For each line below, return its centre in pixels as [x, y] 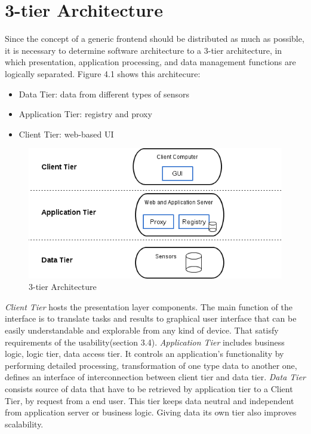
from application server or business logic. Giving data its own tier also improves [151, 412]
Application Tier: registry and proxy [85, 114]
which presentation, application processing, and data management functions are [150, 62]
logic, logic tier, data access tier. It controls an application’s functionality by [144, 354]
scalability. [24, 424]
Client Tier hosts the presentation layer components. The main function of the [149, 306]
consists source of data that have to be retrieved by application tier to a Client [149, 388]
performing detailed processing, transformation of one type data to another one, [151, 365]
